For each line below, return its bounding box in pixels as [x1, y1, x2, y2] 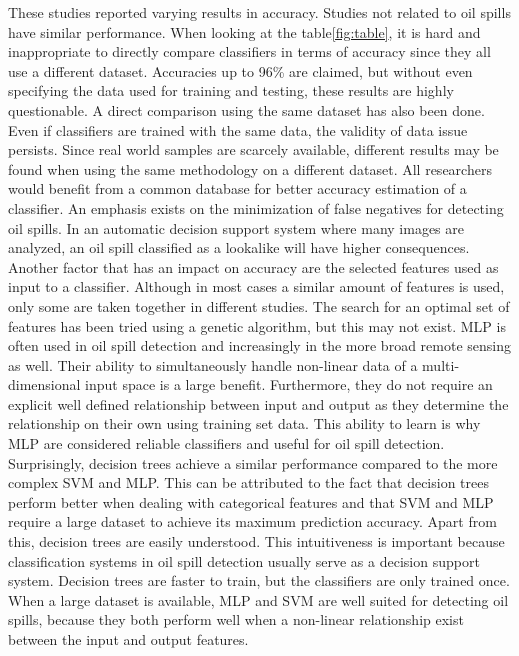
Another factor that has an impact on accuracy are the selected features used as [8, 256, 499, 277]
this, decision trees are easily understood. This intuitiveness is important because [8, 531, 505, 552]
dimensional [8, 374, 81, 395]
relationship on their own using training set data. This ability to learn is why [8, 413, 481, 434]
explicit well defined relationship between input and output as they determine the [8, 393, 509, 414]
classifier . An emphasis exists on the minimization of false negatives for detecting [8, 197, 504, 218]
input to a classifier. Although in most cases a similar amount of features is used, [8, 276, 505, 297]
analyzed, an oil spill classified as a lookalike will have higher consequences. [8, 237, 470, 258]
